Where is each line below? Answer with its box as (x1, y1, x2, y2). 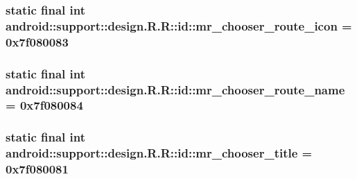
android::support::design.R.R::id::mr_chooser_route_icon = (6, 17, 352, 34)
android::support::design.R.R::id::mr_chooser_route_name (6, 80, 345, 98)
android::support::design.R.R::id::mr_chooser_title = (6, 144, 313, 162)
